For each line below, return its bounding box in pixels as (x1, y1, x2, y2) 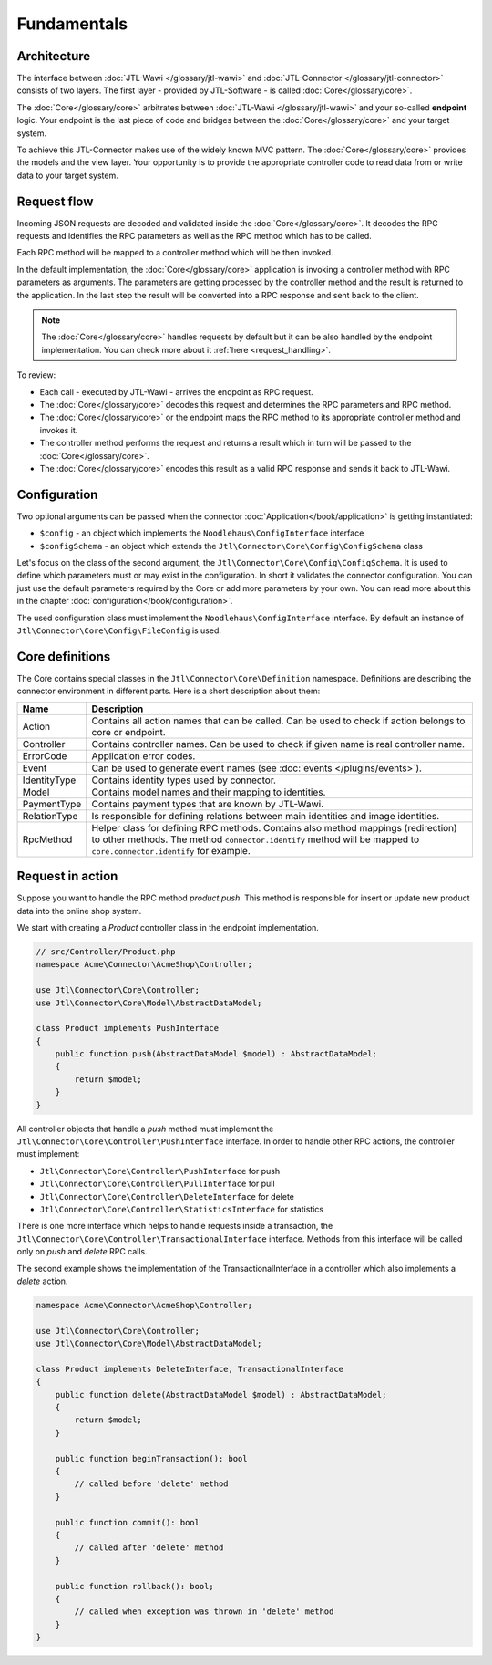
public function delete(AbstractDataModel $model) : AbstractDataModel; (55, 1389, 387, 1400)
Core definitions (16, 649, 111, 664)
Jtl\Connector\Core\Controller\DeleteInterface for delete (39, 1191, 295, 1202)
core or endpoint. (91, 725, 166, 738)
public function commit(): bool (55, 1517, 200, 1527)
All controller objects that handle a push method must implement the (16, 1123, 274, 1134)
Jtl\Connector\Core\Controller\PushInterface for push (39, 1165, 281, 1176)
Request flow (16, 193, 94, 209)
